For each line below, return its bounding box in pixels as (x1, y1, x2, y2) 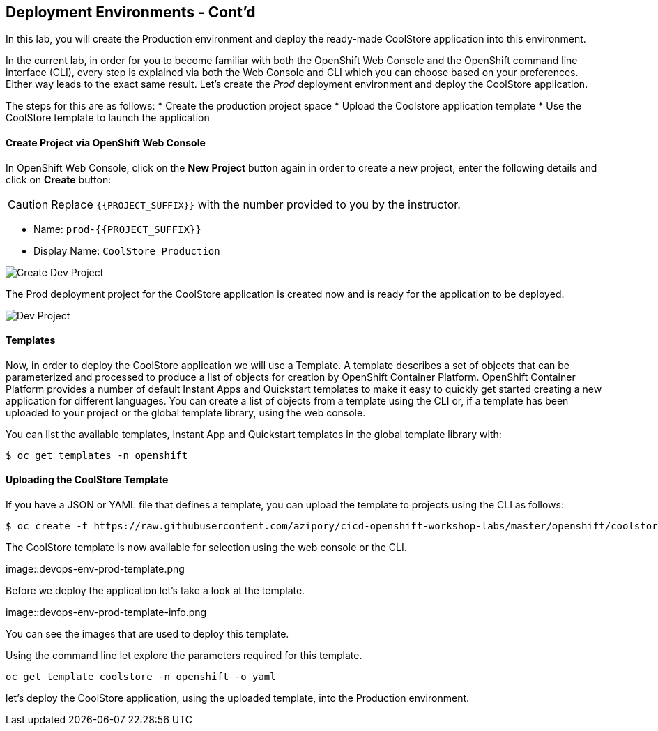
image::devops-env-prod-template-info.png (6, 606, 207, 619)
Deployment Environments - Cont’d (6, 3, 256, 21)
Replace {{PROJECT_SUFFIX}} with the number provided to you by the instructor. (51, 197, 461, 211)
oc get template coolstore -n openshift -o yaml (6, 671, 276, 683)
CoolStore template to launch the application (6, 112, 210, 124)
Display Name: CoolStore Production (33, 244, 220, 257)
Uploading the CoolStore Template (6, 474, 169, 486)
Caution (8, 197, 49, 211)
